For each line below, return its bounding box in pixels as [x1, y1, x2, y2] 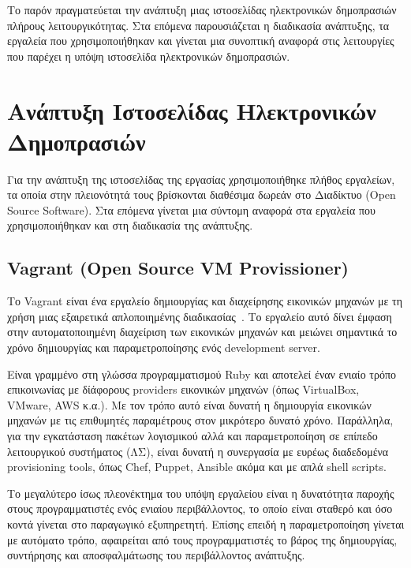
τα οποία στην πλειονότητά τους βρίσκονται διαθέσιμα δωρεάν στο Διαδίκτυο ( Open [7, 186, 396, 203]
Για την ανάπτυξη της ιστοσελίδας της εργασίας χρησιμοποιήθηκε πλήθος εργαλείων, [7, 170, 395, 187]
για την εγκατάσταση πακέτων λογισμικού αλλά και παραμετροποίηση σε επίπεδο [7, 428, 378, 444]
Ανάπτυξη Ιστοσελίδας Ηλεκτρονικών [7, 94, 376, 126]
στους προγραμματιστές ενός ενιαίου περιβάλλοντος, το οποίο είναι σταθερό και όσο [7, 500, 393, 517]
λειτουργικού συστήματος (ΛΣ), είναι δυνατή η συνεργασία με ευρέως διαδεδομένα [7, 443, 389, 459]
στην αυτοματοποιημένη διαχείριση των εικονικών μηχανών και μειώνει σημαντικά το [7, 323, 398, 340]
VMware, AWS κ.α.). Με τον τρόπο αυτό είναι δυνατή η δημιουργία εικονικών [7, 396, 372, 413]
